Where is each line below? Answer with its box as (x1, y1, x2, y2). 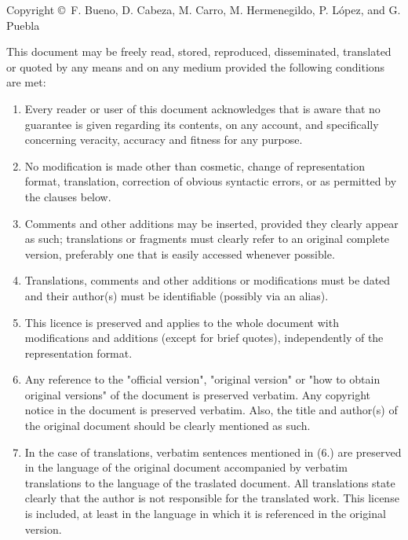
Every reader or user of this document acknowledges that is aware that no (24, 100, 381, 116)
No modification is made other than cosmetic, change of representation (24, 157, 365, 174)
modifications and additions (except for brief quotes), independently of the (24, 329, 384, 346)
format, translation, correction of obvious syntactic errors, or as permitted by (24, 173, 397, 189)
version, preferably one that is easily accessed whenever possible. (24, 245, 335, 262)
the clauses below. (24, 188, 111, 204)
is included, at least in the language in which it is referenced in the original (24, 505, 386, 522)
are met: (6, 74, 46, 90)
